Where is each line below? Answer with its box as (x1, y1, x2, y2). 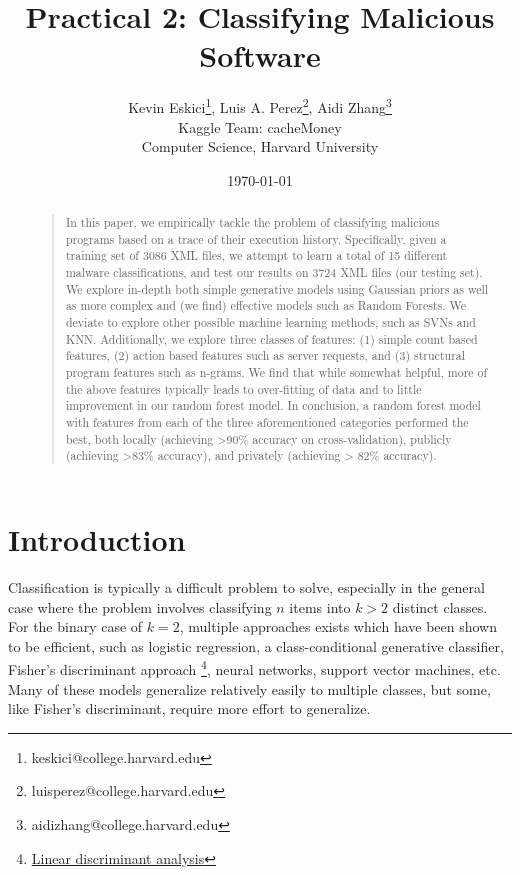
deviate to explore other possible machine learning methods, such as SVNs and (65, 314, 476, 331)
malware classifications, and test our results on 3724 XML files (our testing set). (65, 264, 483, 281)
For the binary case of (8, 616, 143, 637)
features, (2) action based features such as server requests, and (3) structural (65, 347, 466, 364)
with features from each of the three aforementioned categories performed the (65, 414, 469, 431)
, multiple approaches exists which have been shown (179, 616, 498, 637)
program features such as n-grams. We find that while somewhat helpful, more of (65, 364, 488, 381)
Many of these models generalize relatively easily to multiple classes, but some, (8, 678, 491, 699)
